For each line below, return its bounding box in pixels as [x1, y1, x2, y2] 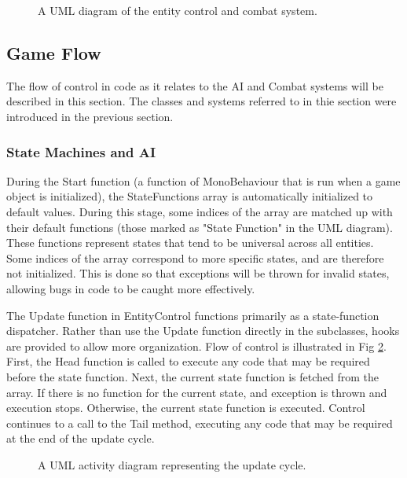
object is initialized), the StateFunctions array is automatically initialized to [6, 188, 373, 204]
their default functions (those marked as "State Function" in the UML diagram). [6, 219, 393, 235]
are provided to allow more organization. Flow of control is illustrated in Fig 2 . [6, 337, 387, 354]
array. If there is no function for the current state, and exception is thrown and [6, 384, 387, 400]
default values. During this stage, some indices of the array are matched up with [6, 203, 393, 219]
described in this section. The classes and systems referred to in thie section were [6, 93, 397, 109]
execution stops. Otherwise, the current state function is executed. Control [6, 399, 365, 416]
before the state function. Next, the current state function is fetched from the [6, 368, 379, 384]
